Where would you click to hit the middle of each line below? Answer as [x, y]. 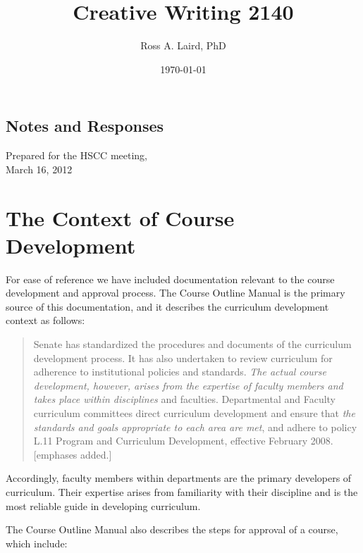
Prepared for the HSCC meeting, [76, 155]
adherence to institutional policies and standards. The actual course [180, 372]
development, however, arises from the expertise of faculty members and [188, 385]
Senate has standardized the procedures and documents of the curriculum [192, 344]
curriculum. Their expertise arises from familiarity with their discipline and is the [182, 491]
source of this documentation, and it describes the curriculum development [167, 306]
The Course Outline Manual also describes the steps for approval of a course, [172, 529]
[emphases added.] [73, 454]
